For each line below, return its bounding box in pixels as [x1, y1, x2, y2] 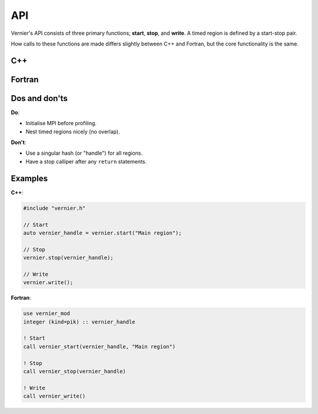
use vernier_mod [23, 310, 71, 317]
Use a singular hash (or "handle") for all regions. [25, 149, 143, 157]
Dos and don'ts [11, 93, 68, 103]
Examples [11, 173, 48, 183]
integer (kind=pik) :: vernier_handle [23, 318, 135, 325]
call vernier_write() [23, 393, 86, 400]
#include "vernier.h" [23, 204, 86, 211]
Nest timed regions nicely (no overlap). [25, 128, 120, 135]
